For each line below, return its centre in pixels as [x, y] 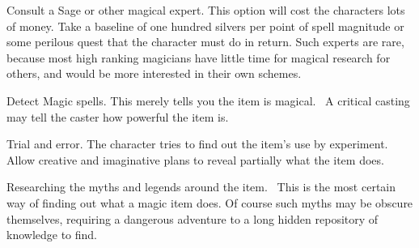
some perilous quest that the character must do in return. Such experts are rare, [205, 42]
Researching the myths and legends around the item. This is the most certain [201, 187]
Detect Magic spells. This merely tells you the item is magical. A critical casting [208, 100]
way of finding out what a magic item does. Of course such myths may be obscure [210, 202]
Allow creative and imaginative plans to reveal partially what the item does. [195, 159]
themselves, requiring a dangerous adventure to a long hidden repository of [193, 218]
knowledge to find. [52, 235]
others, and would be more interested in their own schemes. [154, 73]
